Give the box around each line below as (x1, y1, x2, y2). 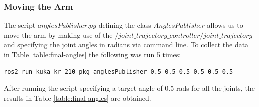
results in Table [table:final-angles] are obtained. (4, 92, 151, 103)
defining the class (98, 20, 151, 30)
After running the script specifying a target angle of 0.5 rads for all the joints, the (4, 83, 255, 93)
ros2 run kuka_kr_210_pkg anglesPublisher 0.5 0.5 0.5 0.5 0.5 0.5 (4, 68, 233, 75)
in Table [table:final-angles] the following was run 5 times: (4, 49, 181, 59)
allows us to (207, 20, 243, 30)
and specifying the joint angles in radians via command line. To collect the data (4, 39, 249, 50)
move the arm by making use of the (4, 29, 113, 40)
